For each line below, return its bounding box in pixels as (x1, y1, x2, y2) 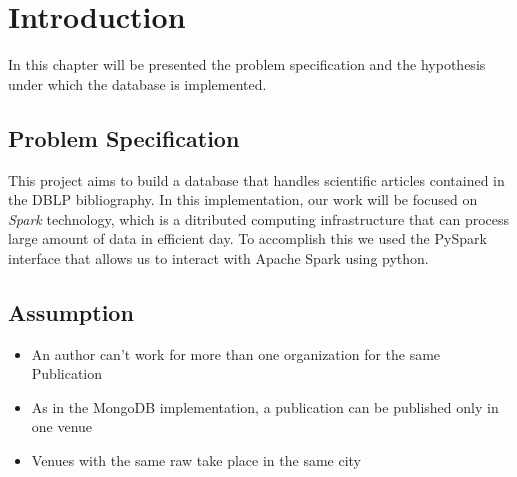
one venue (31, 416, 93, 437)
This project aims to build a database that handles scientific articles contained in (8, 169, 505, 190)
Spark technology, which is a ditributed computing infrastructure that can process (8, 208, 510, 229)
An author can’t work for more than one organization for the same (31, 343, 441, 364)
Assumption (8, 296, 134, 327)
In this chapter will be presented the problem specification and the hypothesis (8, 54, 486, 75)
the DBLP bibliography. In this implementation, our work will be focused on (8, 189, 478, 210)
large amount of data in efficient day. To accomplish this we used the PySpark (8, 228, 487, 249)
